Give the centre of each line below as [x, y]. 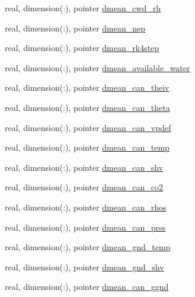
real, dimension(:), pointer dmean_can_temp [87, 147]
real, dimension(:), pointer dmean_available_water [97, 67]
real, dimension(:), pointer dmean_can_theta [87, 107]
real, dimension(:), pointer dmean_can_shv [84, 167]
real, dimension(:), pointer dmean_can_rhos [86, 207]
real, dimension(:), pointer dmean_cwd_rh [83, 8]
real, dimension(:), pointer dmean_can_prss [85, 227]
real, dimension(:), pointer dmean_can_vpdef [88, 127]
